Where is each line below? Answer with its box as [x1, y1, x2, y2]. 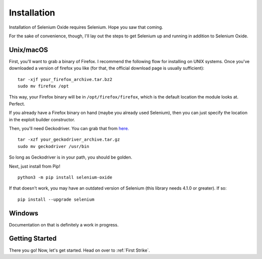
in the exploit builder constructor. [9, 116, 75, 122]
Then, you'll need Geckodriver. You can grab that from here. [9, 125, 130, 131]
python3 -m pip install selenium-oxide [17, 175, 113, 180]
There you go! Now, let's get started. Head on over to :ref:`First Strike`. [9, 247, 150, 253]
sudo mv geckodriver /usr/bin [17, 144, 90, 149]
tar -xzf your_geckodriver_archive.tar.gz [17, 137, 120, 143]
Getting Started [9, 234, 57, 243]
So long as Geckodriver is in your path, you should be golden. [9, 154, 132, 160]
